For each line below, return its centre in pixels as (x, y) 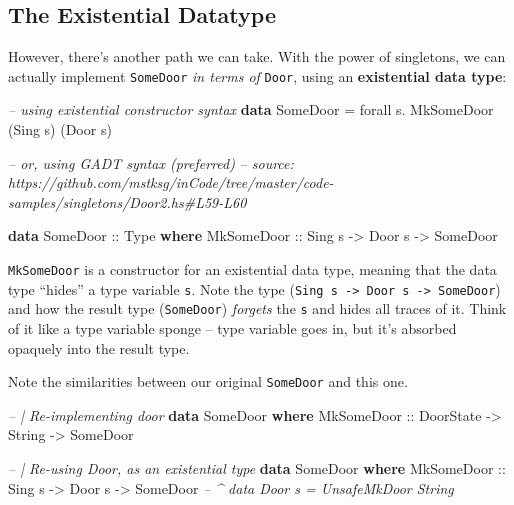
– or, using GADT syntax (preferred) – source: (151, 162)
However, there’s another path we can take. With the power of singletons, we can (257, 56)
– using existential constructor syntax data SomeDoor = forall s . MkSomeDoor (251, 109)
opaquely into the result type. (99, 347)
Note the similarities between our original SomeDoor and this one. (208, 381)
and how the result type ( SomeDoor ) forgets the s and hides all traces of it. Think (257, 308)
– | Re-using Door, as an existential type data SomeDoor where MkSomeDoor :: (257, 468)
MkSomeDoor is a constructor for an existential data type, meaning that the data (252, 269)
